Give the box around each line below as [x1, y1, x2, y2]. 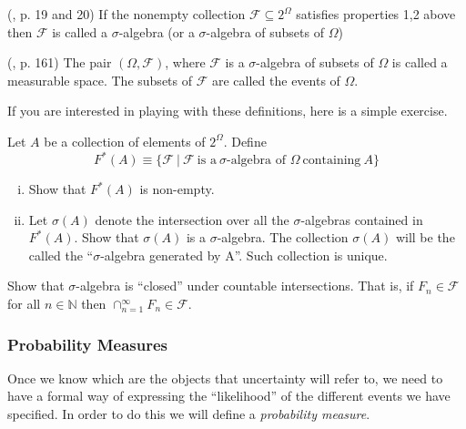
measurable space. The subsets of [7, 70, 192, 89]
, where [165, 53, 206, 72]
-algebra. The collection [217, 228, 349, 247]
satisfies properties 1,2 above [296, 5, 456, 23]
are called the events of [211, 70, 340, 89]
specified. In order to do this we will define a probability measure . [7, 404, 370, 424]
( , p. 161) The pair [7, 53, 112, 72]
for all [7, 294, 41, 313]
